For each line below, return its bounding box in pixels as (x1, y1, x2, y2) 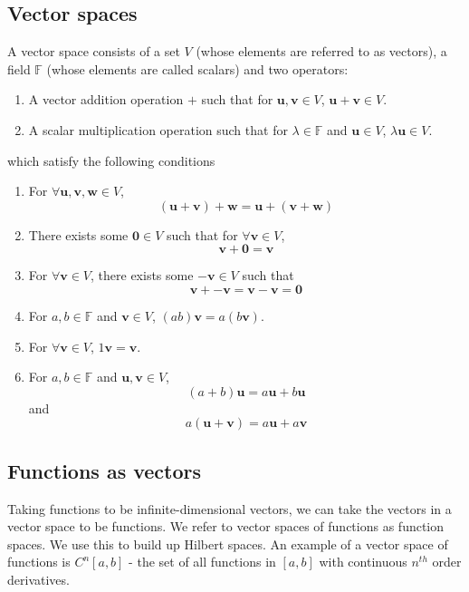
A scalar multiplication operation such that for (28, 120, 288, 139)
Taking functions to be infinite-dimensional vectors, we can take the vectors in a (7, 499, 452, 518)
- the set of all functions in (129, 552, 276, 571)
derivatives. (7, 569, 70, 588)
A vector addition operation (28, 90, 184, 109)
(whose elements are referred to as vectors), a (196, 42, 447, 61)
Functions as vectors (7, 456, 202, 484)
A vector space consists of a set (7, 42, 180, 61)
